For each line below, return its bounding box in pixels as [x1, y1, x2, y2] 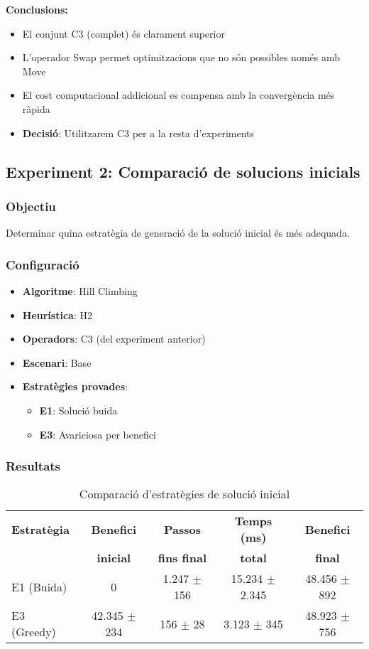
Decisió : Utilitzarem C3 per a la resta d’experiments [22, 125, 255, 140]
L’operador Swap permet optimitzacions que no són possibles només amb [22, 50, 340, 65]
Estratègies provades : [22, 379, 128, 394]
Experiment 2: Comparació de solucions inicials [6, 160, 360, 182]
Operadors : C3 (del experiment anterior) [22, 331, 206, 346]
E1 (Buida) [11, 578, 67, 595]
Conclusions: [6, 2, 68, 16]
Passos [163, 520, 201, 537]
